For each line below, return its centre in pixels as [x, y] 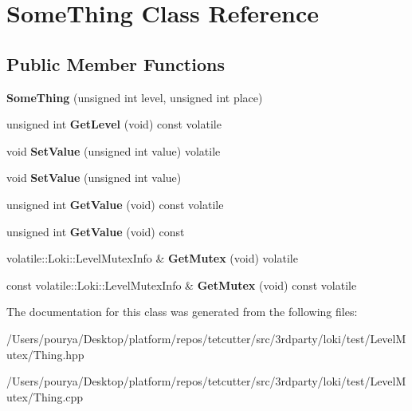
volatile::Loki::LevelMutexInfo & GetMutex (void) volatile [152, 258]
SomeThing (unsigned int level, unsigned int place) [135, 97]
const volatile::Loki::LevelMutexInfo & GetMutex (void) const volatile [182, 285]
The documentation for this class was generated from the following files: [182, 312]
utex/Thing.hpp [45, 354]
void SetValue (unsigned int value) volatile [114, 150]
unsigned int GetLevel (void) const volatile [114, 124]
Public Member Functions [116, 63]
